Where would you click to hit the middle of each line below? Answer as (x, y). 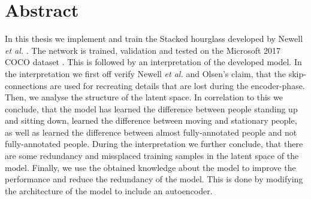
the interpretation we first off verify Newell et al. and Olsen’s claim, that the (146, 73)
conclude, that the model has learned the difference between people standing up (151, 108)
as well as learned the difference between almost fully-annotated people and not (151, 132)
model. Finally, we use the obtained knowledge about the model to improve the (150, 167)
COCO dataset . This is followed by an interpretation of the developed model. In (153, 62)
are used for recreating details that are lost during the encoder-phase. (177, 85)
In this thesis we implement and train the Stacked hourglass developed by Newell (154, 39)
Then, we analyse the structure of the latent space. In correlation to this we (144, 97)
